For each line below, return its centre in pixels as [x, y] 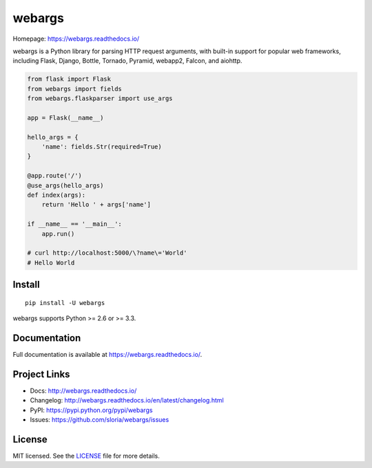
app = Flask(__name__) [65, 118]
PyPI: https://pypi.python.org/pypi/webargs [91, 410]
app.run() [58, 234]
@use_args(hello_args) [65, 185]
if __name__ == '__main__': [74, 224]
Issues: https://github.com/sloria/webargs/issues [100, 420]
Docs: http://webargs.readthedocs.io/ [83, 391]
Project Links [41, 374]
